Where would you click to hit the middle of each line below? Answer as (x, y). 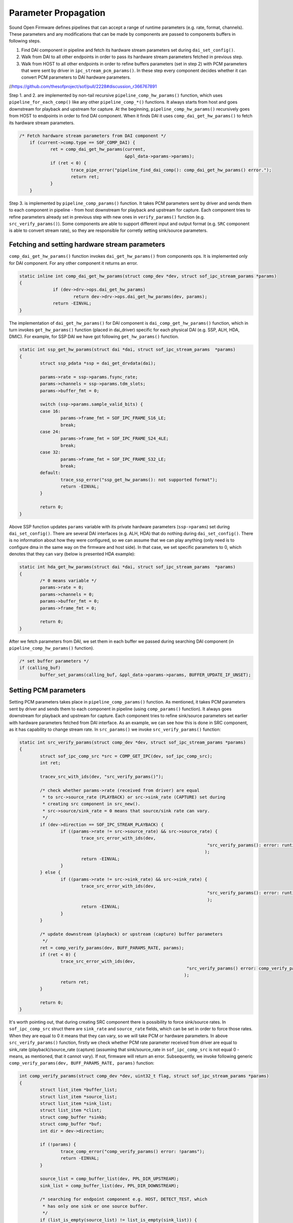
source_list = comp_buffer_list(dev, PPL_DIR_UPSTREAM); (109, 1179)
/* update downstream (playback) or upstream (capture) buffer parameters (131, 934)
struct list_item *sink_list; (76, 1103)
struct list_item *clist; (71, 1110)
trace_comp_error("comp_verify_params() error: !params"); (133, 1151)
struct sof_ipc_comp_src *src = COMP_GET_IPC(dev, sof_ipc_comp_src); (126, 756)
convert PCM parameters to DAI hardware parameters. (76, 77)
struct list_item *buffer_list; (78, 1090)
